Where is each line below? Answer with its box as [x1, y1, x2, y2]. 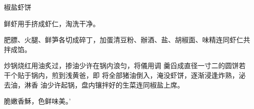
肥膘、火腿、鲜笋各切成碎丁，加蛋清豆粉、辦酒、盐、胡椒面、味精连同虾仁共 [4, 35, 250, 45]
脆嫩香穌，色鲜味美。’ [4, 96, 71, 106]
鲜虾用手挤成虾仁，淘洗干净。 [4, 18, 100, 28]
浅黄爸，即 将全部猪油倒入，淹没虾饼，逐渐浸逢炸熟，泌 [65, 70, 246, 80]
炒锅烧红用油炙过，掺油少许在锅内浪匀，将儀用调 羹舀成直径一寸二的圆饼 [4, 60, 239, 71]
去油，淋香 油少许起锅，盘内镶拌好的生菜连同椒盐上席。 [4, 79, 184, 90]
